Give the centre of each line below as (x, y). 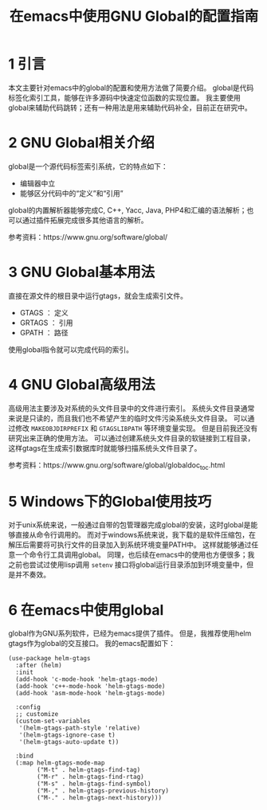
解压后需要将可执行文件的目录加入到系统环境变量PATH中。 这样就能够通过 (130, 545)
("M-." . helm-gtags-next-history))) (99, 798)
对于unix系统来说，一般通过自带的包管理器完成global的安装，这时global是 (130, 525)
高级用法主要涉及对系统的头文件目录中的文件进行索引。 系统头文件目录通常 (132, 408)
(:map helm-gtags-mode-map (60, 763)
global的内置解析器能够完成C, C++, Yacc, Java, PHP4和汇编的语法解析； (128, 210)
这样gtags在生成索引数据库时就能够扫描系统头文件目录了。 (105, 448)
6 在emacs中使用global (86, 610)
